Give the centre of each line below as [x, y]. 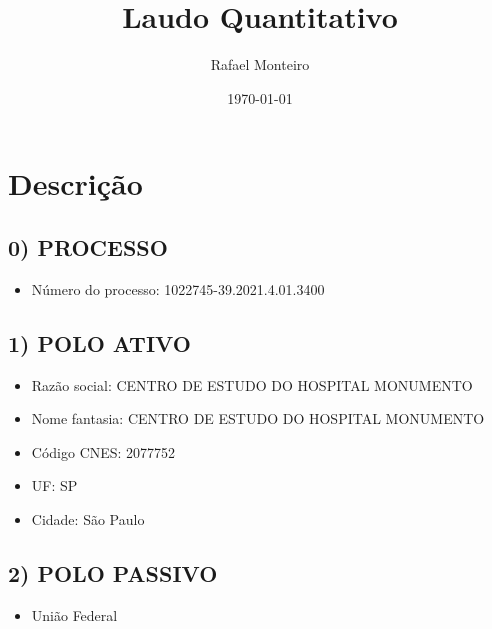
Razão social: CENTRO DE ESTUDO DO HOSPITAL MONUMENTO [252, 384]
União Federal [74, 614]
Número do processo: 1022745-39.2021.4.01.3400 [178, 288]
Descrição [75, 183]
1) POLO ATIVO [99, 342]
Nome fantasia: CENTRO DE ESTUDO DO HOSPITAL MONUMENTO [258, 418]
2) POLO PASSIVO [113, 572]
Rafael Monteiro [260, 64]
